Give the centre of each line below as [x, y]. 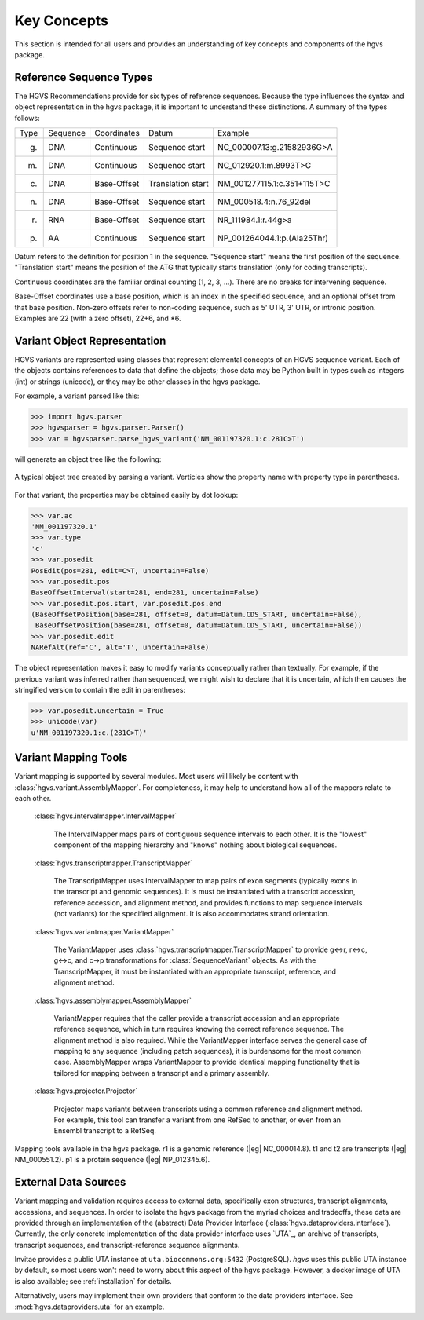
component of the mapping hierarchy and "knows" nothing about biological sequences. [196, 845]
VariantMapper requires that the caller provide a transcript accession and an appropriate [197, 1018]
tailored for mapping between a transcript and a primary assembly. [162, 1073]
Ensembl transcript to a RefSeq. [105, 1131]
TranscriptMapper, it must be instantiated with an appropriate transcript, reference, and [195, 971]
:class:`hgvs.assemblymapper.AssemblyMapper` [113, 1000]
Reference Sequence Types [84, 77]
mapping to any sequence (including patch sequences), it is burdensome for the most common [207, 1051]
